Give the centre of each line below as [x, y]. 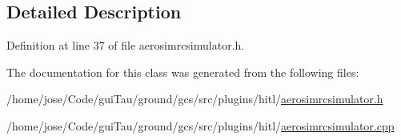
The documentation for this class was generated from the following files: [183, 72]
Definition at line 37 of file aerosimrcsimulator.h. [126, 45]
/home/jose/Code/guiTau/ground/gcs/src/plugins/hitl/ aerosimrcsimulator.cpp [200, 125]
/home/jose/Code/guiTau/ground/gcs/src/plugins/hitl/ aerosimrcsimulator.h [195, 99]
